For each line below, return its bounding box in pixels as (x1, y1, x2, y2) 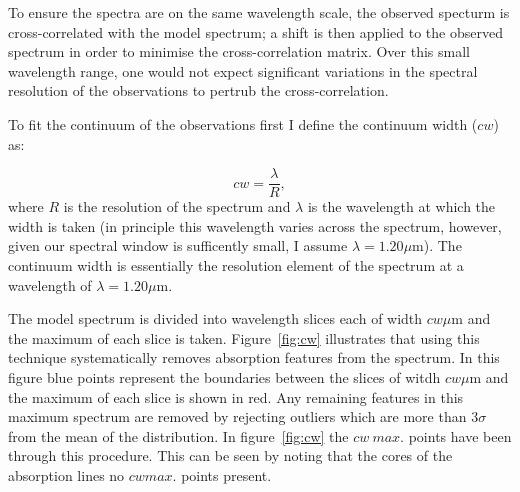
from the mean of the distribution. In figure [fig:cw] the (8, 425, 349, 446)
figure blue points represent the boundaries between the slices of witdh (8, 366, 441, 387)
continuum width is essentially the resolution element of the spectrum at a (8, 255, 464, 275)
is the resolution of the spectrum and (63, 196, 291, 217)
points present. (181, 464, 272, 485)
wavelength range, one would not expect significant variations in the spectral (8, 60, 478, 81)
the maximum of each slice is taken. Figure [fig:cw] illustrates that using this (8, 327, 480, 348)
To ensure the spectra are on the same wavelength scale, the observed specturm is (8, 2, 510, 22)
